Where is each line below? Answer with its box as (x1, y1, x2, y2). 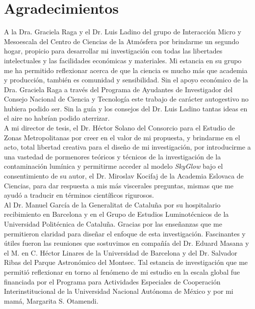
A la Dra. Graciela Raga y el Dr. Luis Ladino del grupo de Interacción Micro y (4, 26, 241, 37)
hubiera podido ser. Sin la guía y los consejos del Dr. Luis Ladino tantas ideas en (4, 103, 248, 113)
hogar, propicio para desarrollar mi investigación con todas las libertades (4, 46, 223, 56)
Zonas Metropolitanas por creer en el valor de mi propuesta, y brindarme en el (4, 132, 240, 142)
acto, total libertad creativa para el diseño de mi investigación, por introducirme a (4, 142, 251, 152)
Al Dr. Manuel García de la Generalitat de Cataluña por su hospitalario (4, 199, 221, 209)
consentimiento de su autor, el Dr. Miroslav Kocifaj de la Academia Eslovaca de (4, 171, 244, 181)
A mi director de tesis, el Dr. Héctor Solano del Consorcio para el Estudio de (4, 123, 235, 133)
